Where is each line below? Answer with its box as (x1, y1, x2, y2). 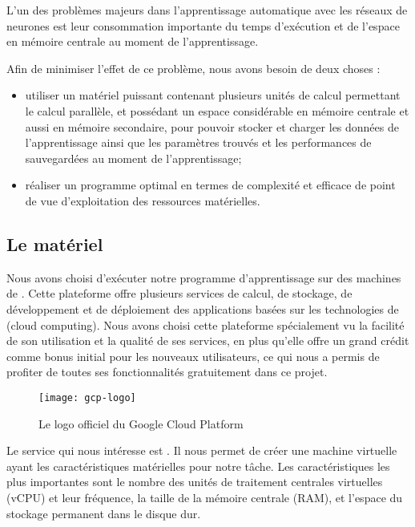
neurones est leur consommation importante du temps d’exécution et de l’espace (6, 17, 400, 34)
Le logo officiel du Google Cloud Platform (38, 415, 244, 432)
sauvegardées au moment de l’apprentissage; (25, 149, 242, 166)
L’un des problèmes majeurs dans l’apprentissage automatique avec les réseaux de (6, 2, 408, 18)
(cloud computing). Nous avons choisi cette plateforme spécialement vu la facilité (6, 316, 405, 333)
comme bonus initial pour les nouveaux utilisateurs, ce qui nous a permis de (6, 347, 380, 364)
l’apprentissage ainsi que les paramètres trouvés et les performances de (25, 134, 372, 151)
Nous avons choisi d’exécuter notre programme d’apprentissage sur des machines (6, 269, 401, 286)
